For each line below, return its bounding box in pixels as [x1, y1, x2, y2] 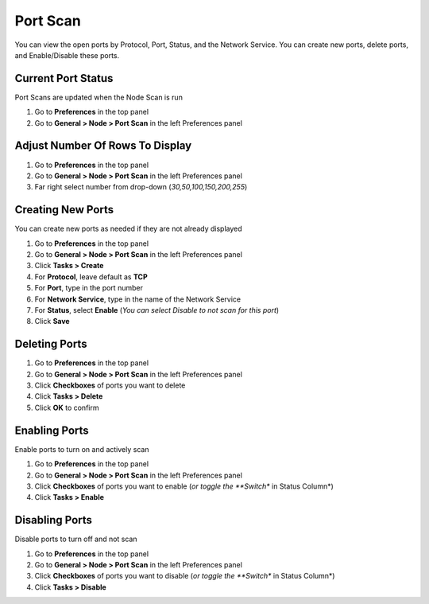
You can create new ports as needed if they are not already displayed [14, 224, 242, 234]
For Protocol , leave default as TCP [34, 271, 149, 282]
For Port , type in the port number [34, 283, 143, 293]
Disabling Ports [14, 513, 93, 527]
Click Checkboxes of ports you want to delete [34, 380, 186, 390]
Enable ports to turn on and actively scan [14, 444, 149, 454]
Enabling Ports [14, 423, 89, 437]
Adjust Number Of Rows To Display [14, 139, 192, 153]
